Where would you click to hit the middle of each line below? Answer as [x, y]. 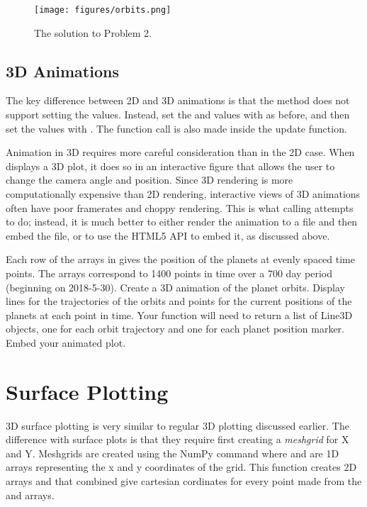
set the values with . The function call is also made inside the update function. [176, 128]
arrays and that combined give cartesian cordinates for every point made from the [184, 481]
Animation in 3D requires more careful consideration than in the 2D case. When [180, 152]
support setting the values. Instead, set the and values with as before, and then [178, 115]
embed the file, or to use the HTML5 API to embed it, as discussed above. [168, 235]
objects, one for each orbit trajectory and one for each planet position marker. [175, 329]
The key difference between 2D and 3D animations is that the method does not [178, 100]
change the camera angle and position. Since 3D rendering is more [149, 180]
